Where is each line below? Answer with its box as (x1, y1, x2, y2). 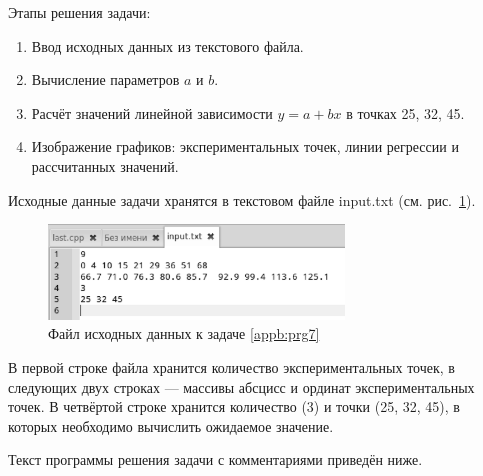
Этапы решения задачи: (8, 2, 151, 22)
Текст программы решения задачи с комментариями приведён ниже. (8, 449, 423, 470)
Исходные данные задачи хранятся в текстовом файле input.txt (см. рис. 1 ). (8, 189, 476, 210)
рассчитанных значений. (31, 155, 179, 176)
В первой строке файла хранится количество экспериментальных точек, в (8, 356, 455, 377)
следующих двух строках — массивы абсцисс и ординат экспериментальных (8, 376, 475, 397)
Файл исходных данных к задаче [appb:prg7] (48, 323, 320, 344)
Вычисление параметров (31, 69, 180, 90)
